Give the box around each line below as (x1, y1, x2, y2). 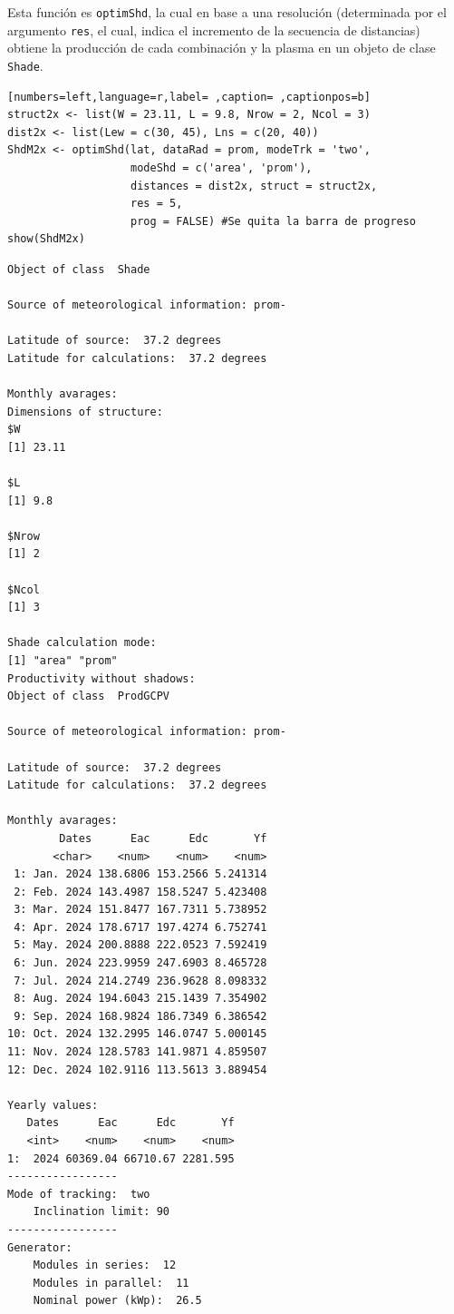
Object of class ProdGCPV (7, 690, 169, 703)
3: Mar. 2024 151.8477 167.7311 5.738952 (14, 903, 267, 917)
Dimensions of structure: (7, 405, 163, 418)
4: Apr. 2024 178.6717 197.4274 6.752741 (14, 920, 267, 934)
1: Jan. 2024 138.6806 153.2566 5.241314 (14, 868, 267, 881)
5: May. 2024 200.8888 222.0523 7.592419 (14, 938, 267, 952)
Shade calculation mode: (7, 636, 157, 650)
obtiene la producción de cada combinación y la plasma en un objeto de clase (7, 38, 436, 57)
